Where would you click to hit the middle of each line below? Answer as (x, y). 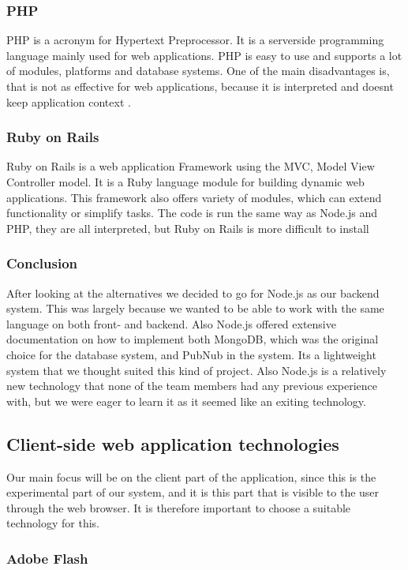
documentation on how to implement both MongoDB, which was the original (193, 339)
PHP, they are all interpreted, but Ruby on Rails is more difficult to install (188, 228)
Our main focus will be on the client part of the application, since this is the (191, 476)
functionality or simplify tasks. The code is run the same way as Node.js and (192, 213)
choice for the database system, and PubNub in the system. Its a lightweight (191, 354)
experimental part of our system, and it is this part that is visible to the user (193, 492)
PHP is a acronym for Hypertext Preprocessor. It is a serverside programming (195, 40)
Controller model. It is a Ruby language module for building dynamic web (185, 182)
